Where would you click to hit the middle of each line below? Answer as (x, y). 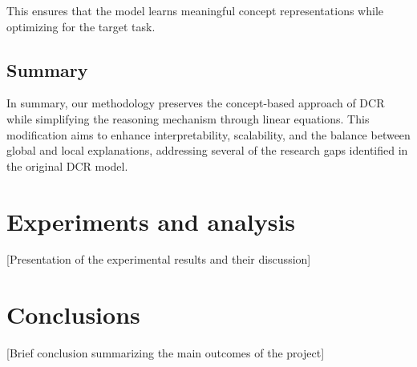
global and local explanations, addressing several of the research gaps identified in (207, 150)
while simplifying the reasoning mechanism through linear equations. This (188, 118)
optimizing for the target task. (81, 26)
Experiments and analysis (151, 221)
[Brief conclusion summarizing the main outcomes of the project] (166, 353)
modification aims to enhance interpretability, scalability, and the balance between (208, 134)
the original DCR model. (67, 165)
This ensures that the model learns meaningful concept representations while (195, 10)
